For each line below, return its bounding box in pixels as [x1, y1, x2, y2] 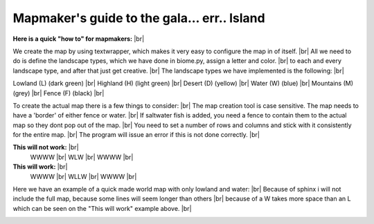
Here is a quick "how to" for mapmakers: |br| [12, 35, 145, 43]
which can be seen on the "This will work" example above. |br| [12, 204, 192, 212]
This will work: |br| [12, 162, 68, 171]
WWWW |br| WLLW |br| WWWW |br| [30, 172, 137, 180]
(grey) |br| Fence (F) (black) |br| [12, 88, 105, 97]
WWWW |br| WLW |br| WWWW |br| [30, 153, 134, 161]
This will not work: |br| [12, 143, 79, 151]
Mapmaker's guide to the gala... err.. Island [12, 10, 266, 26]
